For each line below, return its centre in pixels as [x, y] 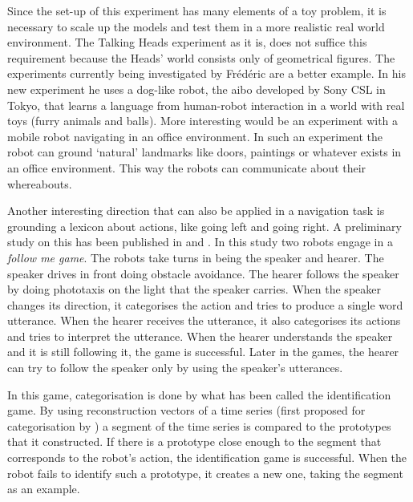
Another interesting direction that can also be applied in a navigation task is [196, 211]
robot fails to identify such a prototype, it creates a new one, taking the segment [205, 473]
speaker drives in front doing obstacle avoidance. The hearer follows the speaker [203, 273]
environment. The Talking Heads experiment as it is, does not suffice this [187, 42]
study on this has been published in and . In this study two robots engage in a [200, 242]
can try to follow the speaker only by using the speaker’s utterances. [175, 368]
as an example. [44, 489]
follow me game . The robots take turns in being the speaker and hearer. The [196, 257]
